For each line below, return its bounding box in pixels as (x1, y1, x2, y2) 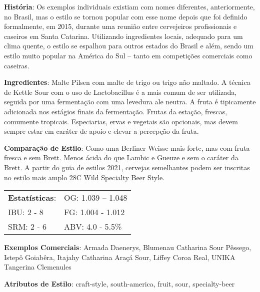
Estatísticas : (8, 192, 56, 204)
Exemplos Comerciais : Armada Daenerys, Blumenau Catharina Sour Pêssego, (4, 242, 251, 253)
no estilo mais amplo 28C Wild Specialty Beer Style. (4, 172, 165, 182)
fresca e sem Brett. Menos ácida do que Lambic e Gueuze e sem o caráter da (4, 152, 238, 163)
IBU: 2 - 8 (8, 206, 43, 218)
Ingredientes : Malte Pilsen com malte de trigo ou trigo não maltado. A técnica (4, 77, 250, 87)
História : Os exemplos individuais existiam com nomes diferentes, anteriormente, (4, 1, 255, 11)
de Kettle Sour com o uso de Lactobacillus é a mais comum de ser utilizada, (4, 86, 237, 97)
